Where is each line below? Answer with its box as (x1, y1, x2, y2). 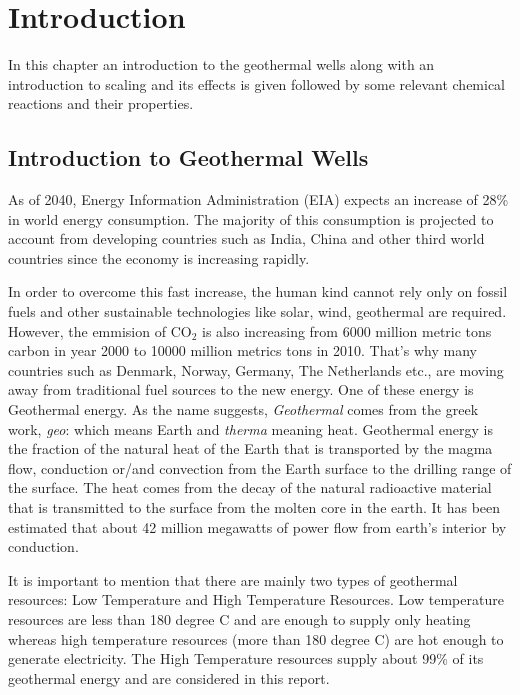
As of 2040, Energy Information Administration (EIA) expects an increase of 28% (8, 189, 509, 210)
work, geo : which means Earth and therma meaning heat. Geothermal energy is (8, 418, 494, 439)
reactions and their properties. (8, 93, 194, 114)
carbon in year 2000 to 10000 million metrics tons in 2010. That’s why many (8, 340, 477, 361)
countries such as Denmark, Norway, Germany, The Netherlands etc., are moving (8, 359, 504, 380)
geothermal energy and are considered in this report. (8, 667, 330, 688)
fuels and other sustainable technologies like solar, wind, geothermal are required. (8, 301, 507, 322)
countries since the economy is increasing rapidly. (8, 247, 310, 268)
